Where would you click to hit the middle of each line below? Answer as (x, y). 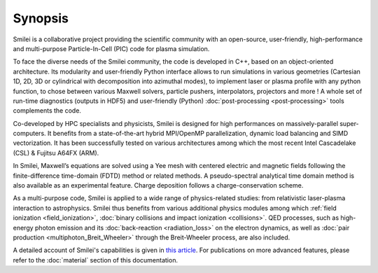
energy (23, 227)
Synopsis (41, 18)
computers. (29, 134)
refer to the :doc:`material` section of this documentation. (96, 260)
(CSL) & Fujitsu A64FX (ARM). (56, 153)
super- (350, 123)
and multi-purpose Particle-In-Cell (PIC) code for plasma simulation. (111, 48)
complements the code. (47, 111)
